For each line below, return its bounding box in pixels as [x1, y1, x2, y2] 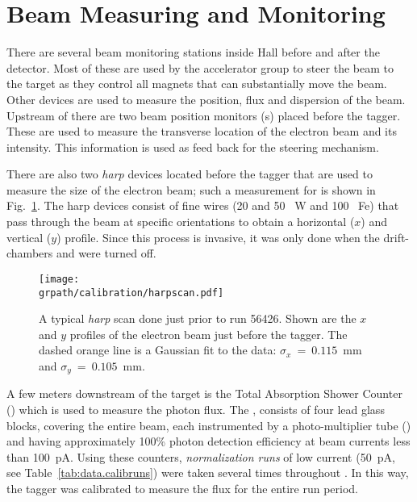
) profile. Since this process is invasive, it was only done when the [56, 228, 380, 245]
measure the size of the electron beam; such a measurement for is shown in [6, 181, 376, 198]
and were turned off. [56, 245, 156, 261]
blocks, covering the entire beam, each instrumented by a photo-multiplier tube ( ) [6, 416, 411, 433]
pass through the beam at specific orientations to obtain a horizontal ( [6, 213, 355, 230]
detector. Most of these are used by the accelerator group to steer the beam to [6, 59, 394, 76]
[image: [39, 273, 80, 285]
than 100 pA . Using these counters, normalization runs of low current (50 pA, [6, 448, 395, 465]
